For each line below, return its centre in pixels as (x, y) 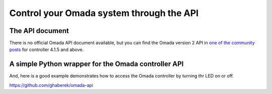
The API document (39, 31)
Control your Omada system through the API (104, 13)
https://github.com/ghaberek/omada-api (51, 85)
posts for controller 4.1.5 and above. (47, 49)
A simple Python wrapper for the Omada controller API (96, 64)
